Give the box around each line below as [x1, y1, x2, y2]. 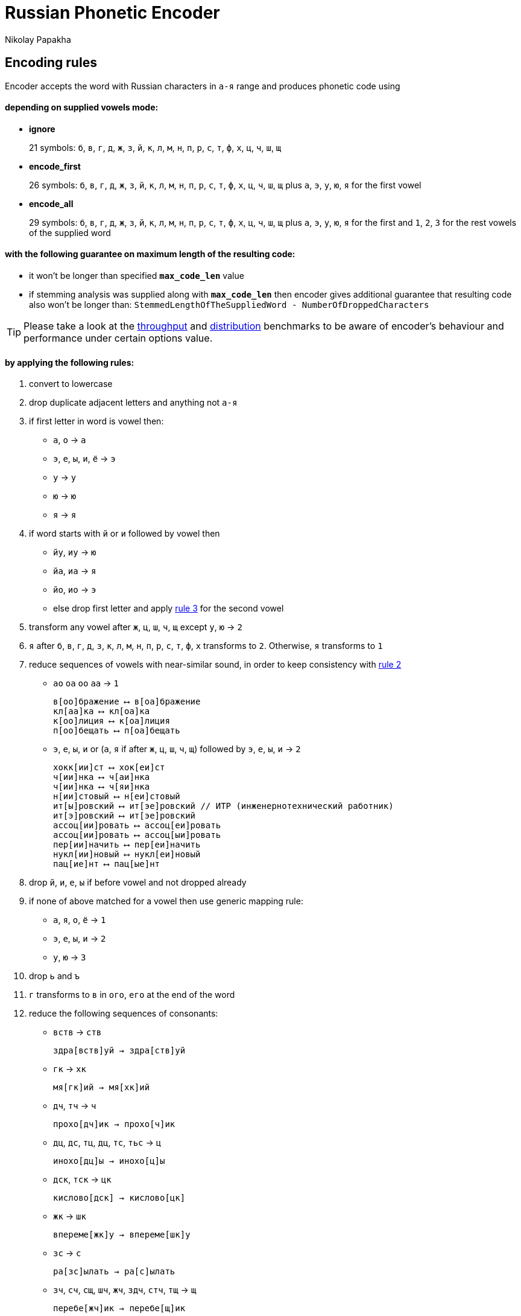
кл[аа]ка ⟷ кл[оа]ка [53, 706, 150, 717]
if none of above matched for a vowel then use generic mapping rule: [29, 896, 303, 907]
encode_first [29, 161, 81, 171]
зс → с [53, 1248, 81, 1259]
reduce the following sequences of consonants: [29, 1008, 218, 1019]
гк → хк [53, 1064, 86, 1075]
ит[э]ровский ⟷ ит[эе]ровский [53, 811, 196, 821]
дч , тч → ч [53, 1100, 96, 1111]
